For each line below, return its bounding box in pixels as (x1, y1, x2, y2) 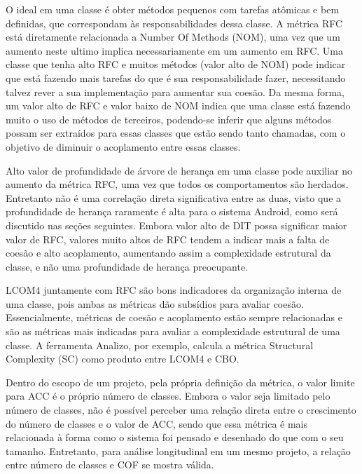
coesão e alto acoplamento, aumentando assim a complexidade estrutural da (6, 245, 331, 260)
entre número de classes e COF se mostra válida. (6, 457, 214, 472)
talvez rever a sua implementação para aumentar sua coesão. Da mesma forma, (6, 84, 345, 99)
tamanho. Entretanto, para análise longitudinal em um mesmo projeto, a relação (6, 443, 351, 458)
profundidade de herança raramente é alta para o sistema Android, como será (6, 204, 338, 219)
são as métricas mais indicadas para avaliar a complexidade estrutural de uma (6, 324, 340, 339)
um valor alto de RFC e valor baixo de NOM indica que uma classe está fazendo (6, 98, 351, 113)
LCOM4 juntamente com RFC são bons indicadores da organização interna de (6, 283, 342, 297)
